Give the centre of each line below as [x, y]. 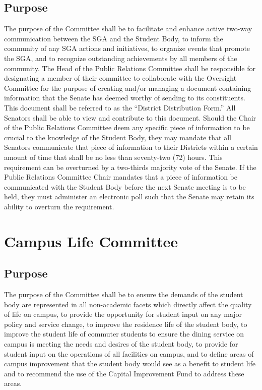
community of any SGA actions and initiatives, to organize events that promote [127, 48]
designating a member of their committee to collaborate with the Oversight [120, 78]
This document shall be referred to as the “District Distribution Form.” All [120, 107]
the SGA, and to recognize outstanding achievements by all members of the [121, 58]
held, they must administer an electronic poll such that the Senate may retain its [129, 197]
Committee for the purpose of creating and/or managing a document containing [128, 88]
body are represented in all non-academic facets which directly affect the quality [128, 304]
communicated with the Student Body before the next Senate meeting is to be [125, 186]
